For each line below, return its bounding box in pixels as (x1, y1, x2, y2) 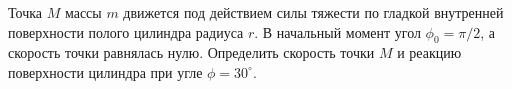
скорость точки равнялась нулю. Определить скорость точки (8, 42, 375, 63)
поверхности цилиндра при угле (8, 61, 203, 82)
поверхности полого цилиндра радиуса (8, 21, 244, 42)
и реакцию (397, 42, 462, 63)
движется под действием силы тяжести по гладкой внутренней (123, 2, 504, 22)
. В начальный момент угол (254, 21, 421, 42)
